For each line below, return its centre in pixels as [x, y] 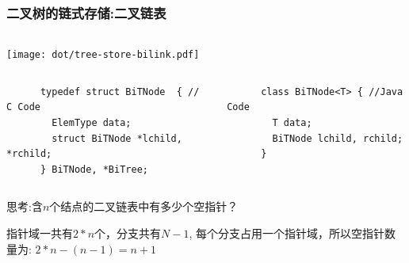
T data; [292, 123]
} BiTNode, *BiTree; [94, 169]
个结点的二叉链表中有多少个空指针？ [144, 206]
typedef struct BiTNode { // [120, 91]
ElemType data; [92, 123]
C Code [23, 107]
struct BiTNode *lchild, [117, 138]
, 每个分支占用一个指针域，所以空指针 [287, 233]
